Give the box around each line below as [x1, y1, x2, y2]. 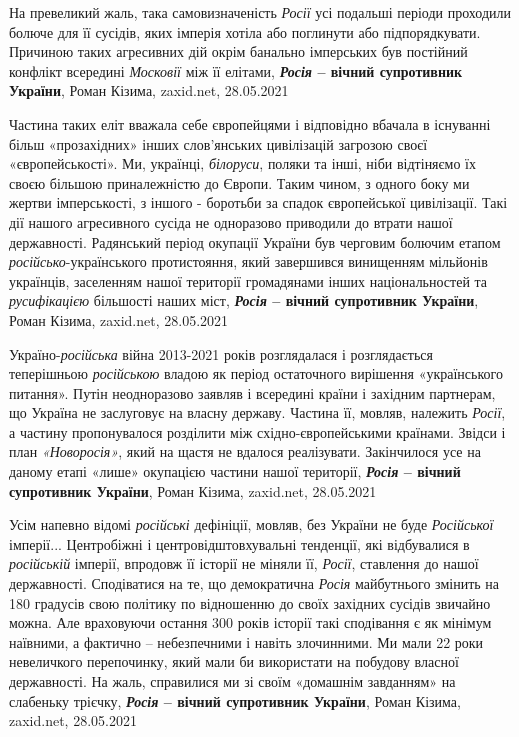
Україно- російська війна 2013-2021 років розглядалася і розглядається [9, 343, 433, 364]
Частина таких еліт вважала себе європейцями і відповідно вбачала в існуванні [9, 113, 491, 134]
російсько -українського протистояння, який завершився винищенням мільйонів [9, 251, 488, 272]
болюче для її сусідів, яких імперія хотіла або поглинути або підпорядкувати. [9, 21, 481, 42]
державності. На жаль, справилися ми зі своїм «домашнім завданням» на [9, 671, 456, 691]
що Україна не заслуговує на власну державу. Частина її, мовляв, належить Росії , [9, 402, 506, 423]
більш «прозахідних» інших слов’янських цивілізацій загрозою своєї [9, 133, 428, 154]
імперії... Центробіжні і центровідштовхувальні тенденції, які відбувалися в [9, 533, 470, 554]
